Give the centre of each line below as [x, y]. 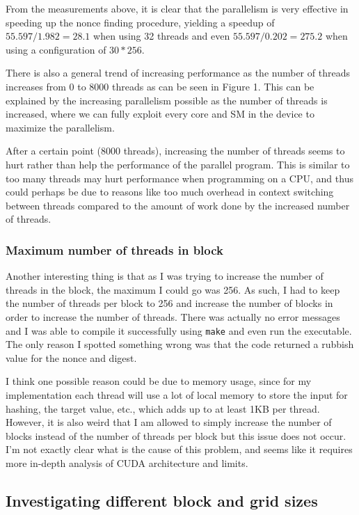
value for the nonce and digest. [71, 357]
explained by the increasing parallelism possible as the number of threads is [167, 100]
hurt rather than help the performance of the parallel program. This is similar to [178, 164]
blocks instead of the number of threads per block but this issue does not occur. [176, 435]
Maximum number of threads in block [115, 249]
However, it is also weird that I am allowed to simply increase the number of [169, 422]
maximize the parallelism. [60, 127]
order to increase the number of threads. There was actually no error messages [173, 316]
